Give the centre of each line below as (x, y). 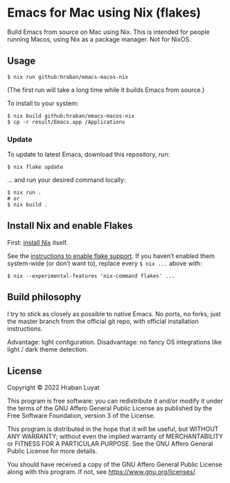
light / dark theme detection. (48, 349)
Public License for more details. (52, 451)
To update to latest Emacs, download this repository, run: (89, 154)
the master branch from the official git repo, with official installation (103, 321)
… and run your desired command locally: (67, 180)
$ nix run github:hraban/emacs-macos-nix (68, 77)
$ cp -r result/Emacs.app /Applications (67, 122)
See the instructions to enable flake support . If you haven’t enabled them (111, 256)
